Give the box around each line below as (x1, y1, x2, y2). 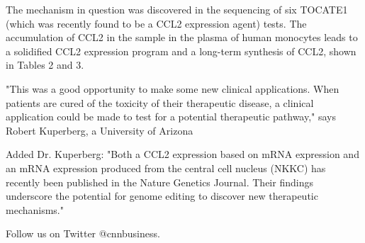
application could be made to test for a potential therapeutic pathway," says (6, 109, 337, 124)
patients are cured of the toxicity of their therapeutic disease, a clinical (6, 95, 314, 110)
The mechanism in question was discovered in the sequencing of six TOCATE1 (6, 2, 348, 16)
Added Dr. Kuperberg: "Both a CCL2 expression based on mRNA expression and (6, 147, 359, 162)
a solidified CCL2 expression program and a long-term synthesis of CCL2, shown (6, 43, 356, 58)
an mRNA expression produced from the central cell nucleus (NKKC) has (6, 160, 326, 175)
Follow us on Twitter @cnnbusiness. (6, 226, 160, 241)
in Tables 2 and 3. (6, 57, 84, 72)
